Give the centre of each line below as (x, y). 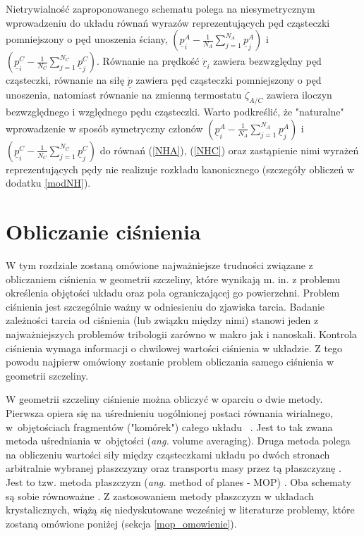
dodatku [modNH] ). (48, 183)
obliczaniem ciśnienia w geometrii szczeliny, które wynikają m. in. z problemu (173, 279)
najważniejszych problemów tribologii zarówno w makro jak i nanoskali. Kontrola (181, 334)
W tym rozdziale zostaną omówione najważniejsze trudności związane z (159, 265)
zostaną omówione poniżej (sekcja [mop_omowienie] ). (121, 523)
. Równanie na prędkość (148, 61)
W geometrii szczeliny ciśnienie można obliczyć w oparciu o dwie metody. (164, 399)
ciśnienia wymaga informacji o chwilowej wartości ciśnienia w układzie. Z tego (174, 348)
